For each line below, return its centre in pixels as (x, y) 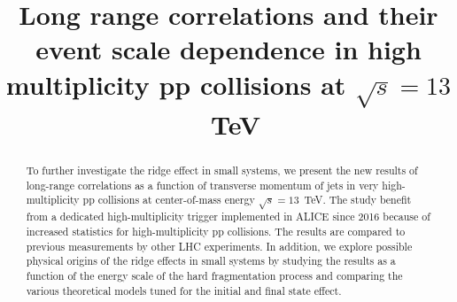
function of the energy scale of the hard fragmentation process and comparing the (214, 275)
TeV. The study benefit (358, 200)
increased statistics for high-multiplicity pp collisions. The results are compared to (216, 231)
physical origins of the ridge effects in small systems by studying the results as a (211, 261)
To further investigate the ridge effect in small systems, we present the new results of (222, 170)
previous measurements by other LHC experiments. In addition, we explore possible (219, 246)
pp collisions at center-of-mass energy (169, 200)
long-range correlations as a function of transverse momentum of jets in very (202, 185)
